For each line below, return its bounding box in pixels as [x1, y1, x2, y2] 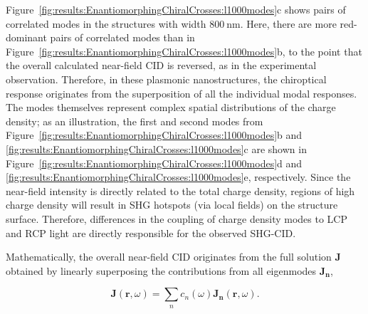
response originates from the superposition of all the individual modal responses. [6, 85, 357, 100]
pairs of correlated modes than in [50, 30, 195, 45]
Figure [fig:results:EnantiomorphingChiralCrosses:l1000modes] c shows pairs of [6, 2, 346, 16]
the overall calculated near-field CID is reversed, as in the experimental [6, 58, 317, 73]
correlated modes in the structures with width [6, 16, 206, 31]
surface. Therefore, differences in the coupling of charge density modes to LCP [6, 211, 347, 226]
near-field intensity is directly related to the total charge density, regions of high [6, 183, 355, 198]
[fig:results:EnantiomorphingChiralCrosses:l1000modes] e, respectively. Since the [6, 169, 351, 184]
